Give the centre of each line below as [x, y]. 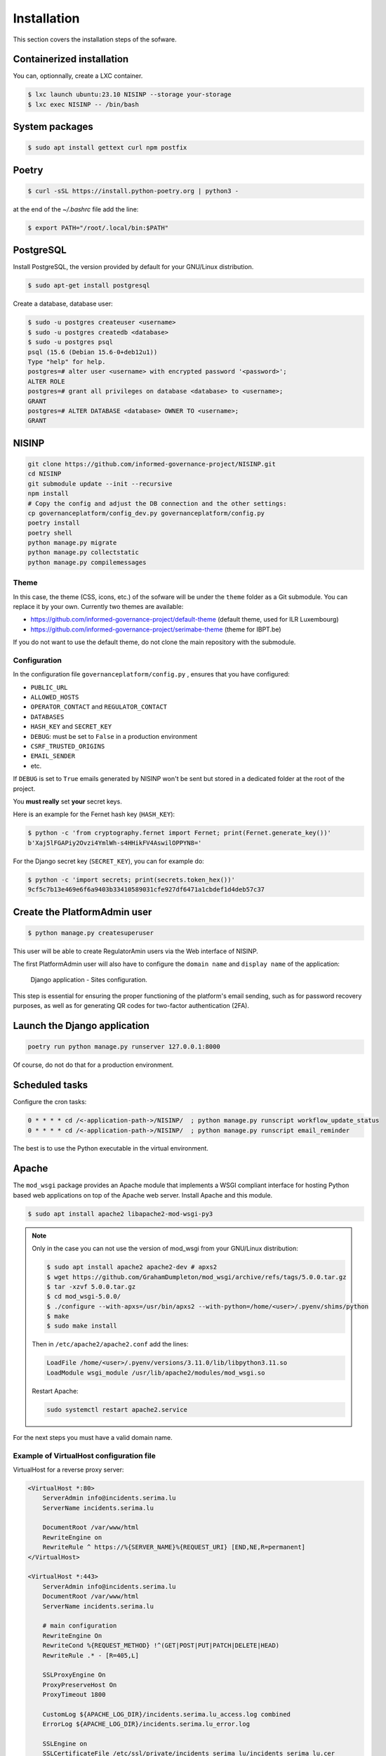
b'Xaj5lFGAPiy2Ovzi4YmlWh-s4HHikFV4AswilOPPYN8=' [115, 843]
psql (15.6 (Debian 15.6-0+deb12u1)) [93, 352]
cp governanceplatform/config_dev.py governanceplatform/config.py [146, 513]
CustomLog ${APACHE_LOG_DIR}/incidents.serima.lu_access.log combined [167, 1714]
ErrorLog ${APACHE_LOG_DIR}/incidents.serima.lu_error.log [146, 1724]
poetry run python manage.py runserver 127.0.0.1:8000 [124, 1047]
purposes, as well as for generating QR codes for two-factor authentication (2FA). [131, 1006]
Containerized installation [71, 59]
